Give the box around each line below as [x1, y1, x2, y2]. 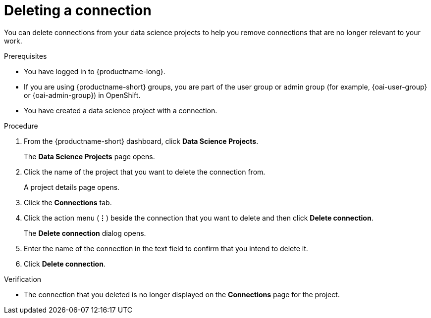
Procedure [4, 121, 38, 130]
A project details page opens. [24, 182, 120, 191]
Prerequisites [4, 51, 47, 60]
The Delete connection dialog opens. [24, 228, 146, 237]
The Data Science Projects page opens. [24, 152, 155, 161]
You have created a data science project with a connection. [24, 106, 217, 115]
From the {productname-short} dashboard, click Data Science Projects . [24, 136, 259, 145]
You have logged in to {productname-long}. [24, 67, 165, 76]
